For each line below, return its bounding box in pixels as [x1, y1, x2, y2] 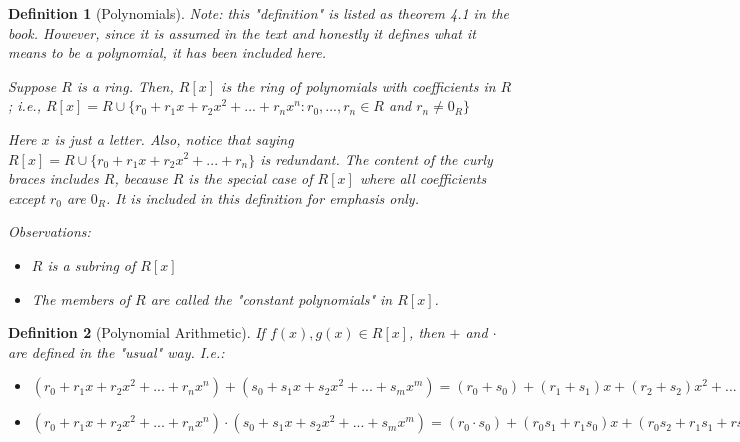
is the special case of [188, 168, 313, 189]
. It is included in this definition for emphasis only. [105, 187, 419, 208]
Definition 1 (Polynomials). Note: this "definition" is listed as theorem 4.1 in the [8, 3, 510, 23]
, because [114, 168, 168, 189]
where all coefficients [359, 168, 487, 189]
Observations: [8, 221, 91, 242]
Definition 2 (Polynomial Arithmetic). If [8, 322, 265, 343]
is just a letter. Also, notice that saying [54, 128, 294, 149]
